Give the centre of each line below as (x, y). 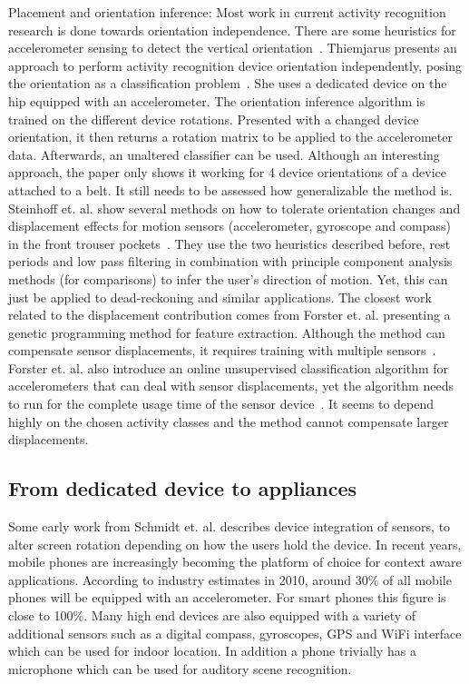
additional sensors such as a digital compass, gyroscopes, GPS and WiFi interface (235, 633)
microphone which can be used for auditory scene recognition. (180, 668)
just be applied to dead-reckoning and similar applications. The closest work (220, 297)
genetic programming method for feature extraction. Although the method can (227, 332)
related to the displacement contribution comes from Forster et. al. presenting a (230, 315)
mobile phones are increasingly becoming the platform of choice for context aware (235, 562)
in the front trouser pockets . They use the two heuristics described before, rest (230, 243)
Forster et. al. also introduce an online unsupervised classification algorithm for (229, 367)
